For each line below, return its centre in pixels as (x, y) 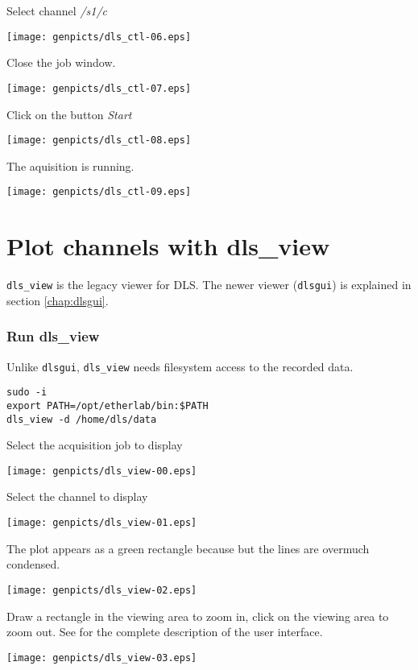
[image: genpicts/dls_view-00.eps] (102, 471)
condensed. (33, 564)
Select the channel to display (77, 496)
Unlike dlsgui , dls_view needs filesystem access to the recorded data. (180, 366)
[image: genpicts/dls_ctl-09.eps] (99, 192)
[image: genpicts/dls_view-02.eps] (102, 590)
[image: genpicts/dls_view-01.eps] (102, 523)
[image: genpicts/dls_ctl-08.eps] (99, 141)
